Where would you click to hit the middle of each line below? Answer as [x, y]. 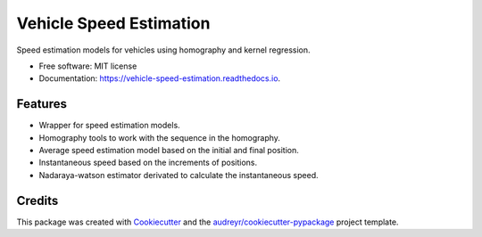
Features [42, 104]
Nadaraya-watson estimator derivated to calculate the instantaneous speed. [179, 175]
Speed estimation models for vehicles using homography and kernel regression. [164, 50]
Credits [37, 200]
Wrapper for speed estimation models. [109, 126]
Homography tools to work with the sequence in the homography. [160, 137]
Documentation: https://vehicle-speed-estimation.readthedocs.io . [160, 78]
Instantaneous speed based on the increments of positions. [148, 163]
